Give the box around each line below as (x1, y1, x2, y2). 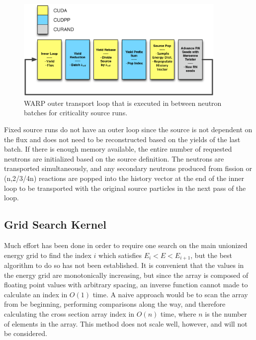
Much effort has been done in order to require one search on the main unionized (4, 240, 248, 250)
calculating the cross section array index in (4, 308, 135, 319)
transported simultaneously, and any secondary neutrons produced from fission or (4, 163, 253, 173)
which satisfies (98, 250, 142, 260)
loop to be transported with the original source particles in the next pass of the (4, 182, 246, 193)
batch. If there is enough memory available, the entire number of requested (4, 144, 232, 154)
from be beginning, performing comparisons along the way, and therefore (4, 299, 226, 309)
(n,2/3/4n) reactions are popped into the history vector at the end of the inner (4, 172, 244, 183)
